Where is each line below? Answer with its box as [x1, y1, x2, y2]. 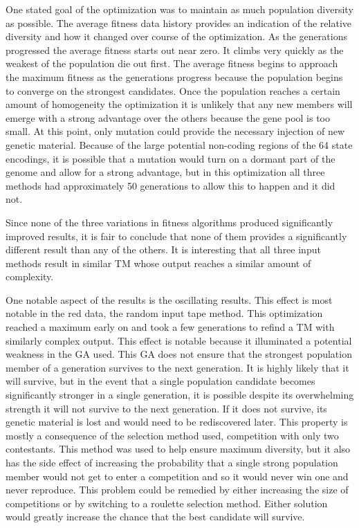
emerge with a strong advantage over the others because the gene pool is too [6, 110, 331, 125]
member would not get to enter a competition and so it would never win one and [6, 468, 349, 483]
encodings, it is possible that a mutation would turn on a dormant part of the [6, 151, 335, 165]
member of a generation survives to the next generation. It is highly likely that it [6, 360, 349, 374]
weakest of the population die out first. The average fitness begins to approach [6, 56, 338, 71]
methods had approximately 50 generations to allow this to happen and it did [6, 178, 335, 192]
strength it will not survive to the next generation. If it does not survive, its [6, 401, 327, 415]
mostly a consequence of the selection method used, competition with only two [6, 428, 339, 442]
